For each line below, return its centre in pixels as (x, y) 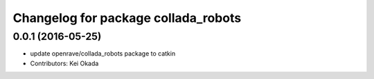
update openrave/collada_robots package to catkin (103, 54)
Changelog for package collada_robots (127, 18)
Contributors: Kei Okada (64, 63)
